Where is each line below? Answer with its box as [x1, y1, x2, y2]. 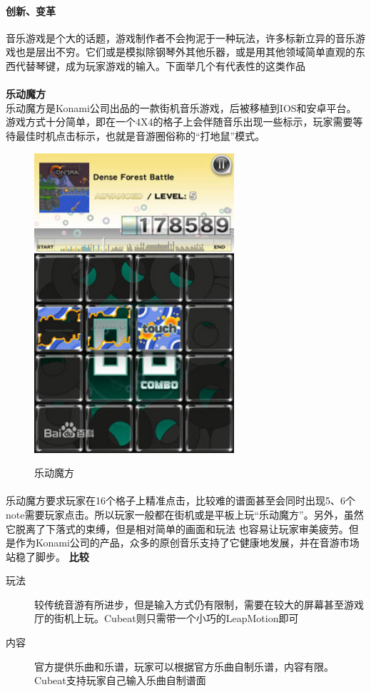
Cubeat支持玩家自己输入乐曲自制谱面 [34, 673, 206, 688]
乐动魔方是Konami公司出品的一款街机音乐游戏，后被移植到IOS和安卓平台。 [6, 100, 357, 115]
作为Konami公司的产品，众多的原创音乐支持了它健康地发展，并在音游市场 [15, 535, 360, 550]
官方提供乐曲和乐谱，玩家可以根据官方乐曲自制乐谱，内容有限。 [34, 658, 334, 673]
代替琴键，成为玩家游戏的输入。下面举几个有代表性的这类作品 [15, 58, 305, 73]
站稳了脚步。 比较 [6, 549, 89, 564]
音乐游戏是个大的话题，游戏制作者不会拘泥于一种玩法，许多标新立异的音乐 [6, 30, 355, 45]
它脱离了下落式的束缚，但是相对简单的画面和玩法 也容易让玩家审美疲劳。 [6, 521, 349, 536]
